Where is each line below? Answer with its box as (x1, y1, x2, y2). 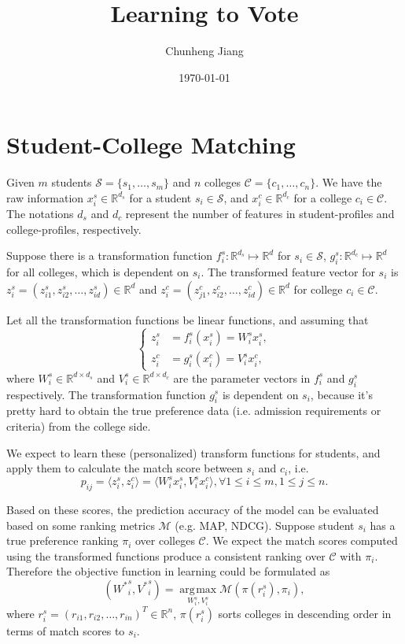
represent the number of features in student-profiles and (125, 205, 395, 221)
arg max (179, 583, 217, 595)
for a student (129, 189, 192, 205)
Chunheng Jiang (165, 43, 244, 59)
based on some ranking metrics (6, 516, 155, 533)
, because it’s (310, 386, 373, 402)
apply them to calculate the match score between (6, 460, 243, 476)
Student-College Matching (6, 128, 296, 161)
